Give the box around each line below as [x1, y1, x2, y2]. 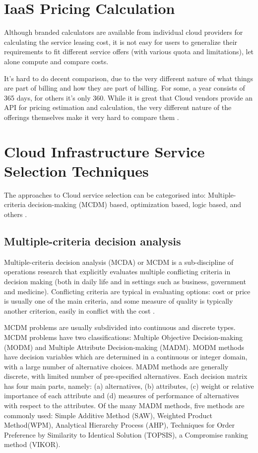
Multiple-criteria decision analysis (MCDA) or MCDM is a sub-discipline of [4, 256, 234, 267]
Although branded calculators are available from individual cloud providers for [4, 27, 243, 37]
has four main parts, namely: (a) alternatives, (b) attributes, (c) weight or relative [4, 380, 254, 391]
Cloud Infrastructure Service [4, 141, 205, 161]
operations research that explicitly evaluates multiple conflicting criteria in [4, 266, 231, 277]
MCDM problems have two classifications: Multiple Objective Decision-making [4, 332, 243, 342]
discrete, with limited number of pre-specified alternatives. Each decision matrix [4, 371, 248, 381]
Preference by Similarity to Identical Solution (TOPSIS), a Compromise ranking [4, 429, 248, 440]
